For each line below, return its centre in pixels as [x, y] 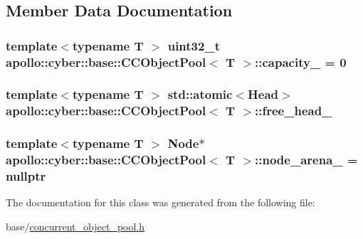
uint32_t [194, 45]
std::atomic [200, 94]
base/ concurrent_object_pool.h [75, 226]
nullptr [26, 176]
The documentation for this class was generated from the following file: [161, 202]
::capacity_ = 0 [301, 62]
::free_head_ [294, 111]
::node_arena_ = [306, 160]
